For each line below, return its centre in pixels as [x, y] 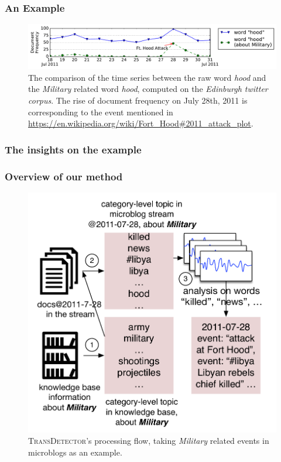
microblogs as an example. [75, 452]
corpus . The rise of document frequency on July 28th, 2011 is [138, 100]
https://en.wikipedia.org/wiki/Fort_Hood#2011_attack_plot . [141, 123]
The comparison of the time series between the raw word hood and [147, 77]
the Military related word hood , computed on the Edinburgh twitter [148, 89]
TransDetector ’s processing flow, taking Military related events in [149, 441]
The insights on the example [73, 149]
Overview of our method [64, 176]
